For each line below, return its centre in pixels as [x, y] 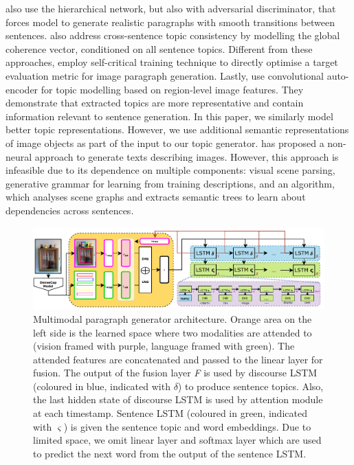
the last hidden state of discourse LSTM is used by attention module [178, 399]
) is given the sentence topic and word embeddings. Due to [187, 426]
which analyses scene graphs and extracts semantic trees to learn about [156, 197]
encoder [22, 89]
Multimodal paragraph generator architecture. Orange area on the [173, 318]
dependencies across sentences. [70, 210]
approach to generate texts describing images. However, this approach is [187, 156]
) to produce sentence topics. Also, [251, 386]
